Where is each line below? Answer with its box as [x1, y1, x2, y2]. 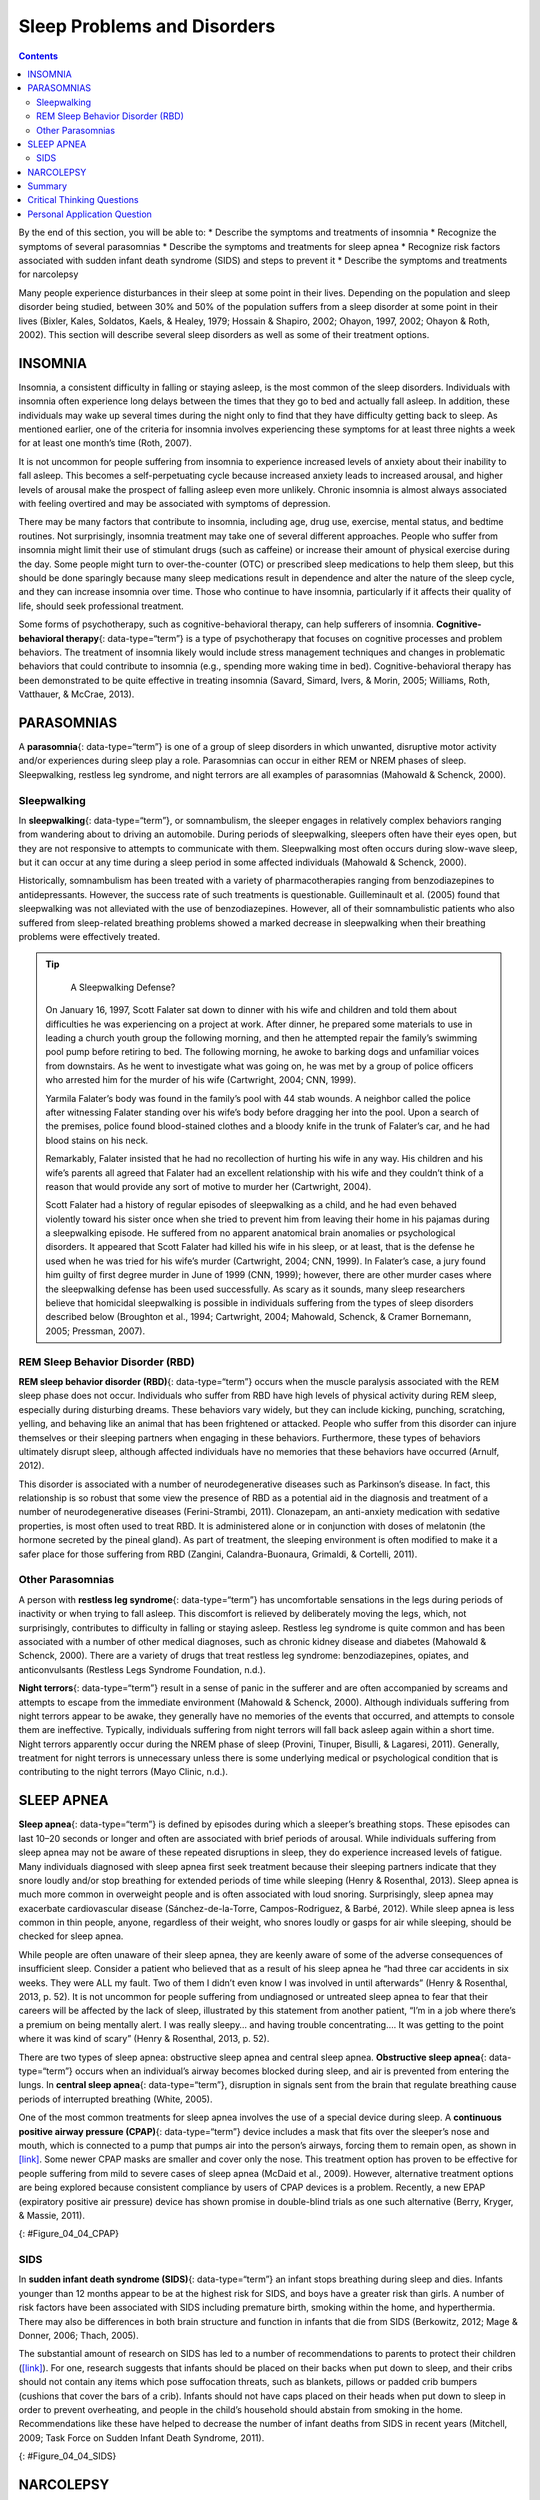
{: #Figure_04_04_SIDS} [18, 2450, 117, 2462]
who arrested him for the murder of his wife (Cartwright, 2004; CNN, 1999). [45, 1074, 357, 1086]
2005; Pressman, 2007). [45, 1325, 145, 1337]
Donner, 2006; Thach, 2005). [18, 2330, 139, 2341]
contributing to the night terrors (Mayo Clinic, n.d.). [18, 1766, 229, 1778]
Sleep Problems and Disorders [18, 15, 276, 37]
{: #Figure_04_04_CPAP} [18, 2228, 120, 2240]
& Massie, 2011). [18, 2209, 85, 2221]
